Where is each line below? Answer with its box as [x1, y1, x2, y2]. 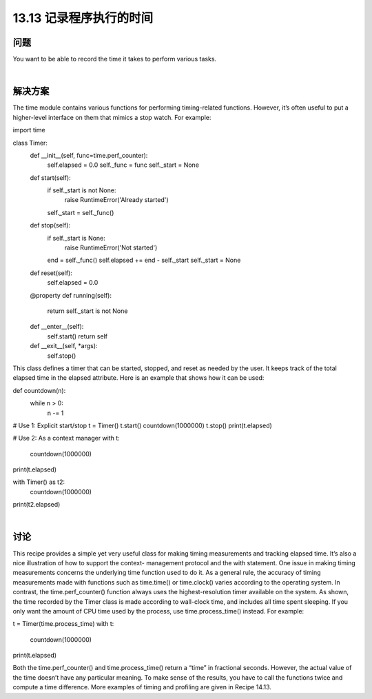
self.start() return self [47, 332, 108, 341]
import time [12, 126, 46, 134]
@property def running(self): [30, 291, 112, 299]
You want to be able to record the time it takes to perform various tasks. [12, 55, 217, 63]
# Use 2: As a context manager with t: [12, 434, 120, 443]
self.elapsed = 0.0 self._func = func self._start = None [47, 161, 200, 169]
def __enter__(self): [30, 323, 84, 331]
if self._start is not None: [47, 186, 116, 194]
